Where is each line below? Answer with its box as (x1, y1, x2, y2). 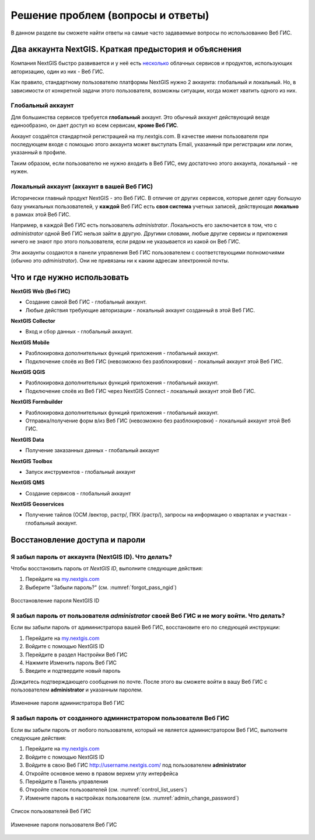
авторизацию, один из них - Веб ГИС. (10, 68, 105, 75)
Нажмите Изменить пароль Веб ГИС (25, 659, 117, 666)
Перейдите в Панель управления (25, 778, 108, 785)
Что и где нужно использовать (10, 272, 129, 282)
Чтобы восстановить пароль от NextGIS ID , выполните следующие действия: (10, 565, 204, 572)
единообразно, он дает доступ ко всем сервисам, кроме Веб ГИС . (10, 122, 178, 129)
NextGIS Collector (10, 318, 55, 325)
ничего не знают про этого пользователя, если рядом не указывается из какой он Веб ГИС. (10, 238, 240, 245)
